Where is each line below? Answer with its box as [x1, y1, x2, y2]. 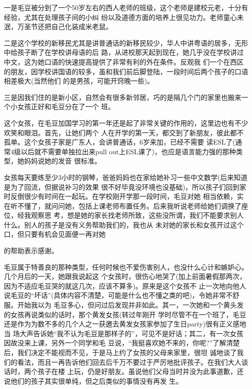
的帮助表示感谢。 [4, 245, 58, 256]
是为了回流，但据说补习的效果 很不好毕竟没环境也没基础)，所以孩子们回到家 [4, 181, 247, 192]
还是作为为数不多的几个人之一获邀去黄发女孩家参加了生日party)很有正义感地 [4, 319, 247, 329]
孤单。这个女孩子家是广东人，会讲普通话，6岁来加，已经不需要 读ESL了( [4, 137, 236, 147]
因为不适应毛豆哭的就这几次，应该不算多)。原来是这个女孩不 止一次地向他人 [4, 280, 247, 291]
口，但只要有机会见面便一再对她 [4, 229, 106, 239]
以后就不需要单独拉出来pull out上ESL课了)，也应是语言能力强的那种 [20, 146, 236, 156]
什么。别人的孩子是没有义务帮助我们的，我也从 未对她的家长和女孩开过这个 [4, 219, 244, 229]
